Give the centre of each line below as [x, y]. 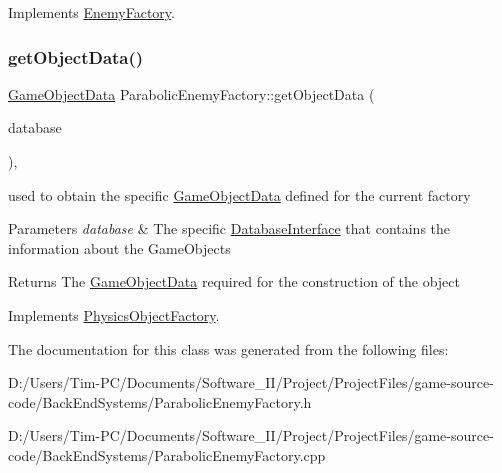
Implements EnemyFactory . [91, 12]
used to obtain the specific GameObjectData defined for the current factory [239, 194]
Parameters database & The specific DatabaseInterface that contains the [229, 228]
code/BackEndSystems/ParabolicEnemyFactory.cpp [167, 454]
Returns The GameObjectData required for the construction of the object [234, 281]
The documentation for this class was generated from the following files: [228, 348]
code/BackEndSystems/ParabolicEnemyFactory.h [160, 401]
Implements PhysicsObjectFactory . [114, 314]
